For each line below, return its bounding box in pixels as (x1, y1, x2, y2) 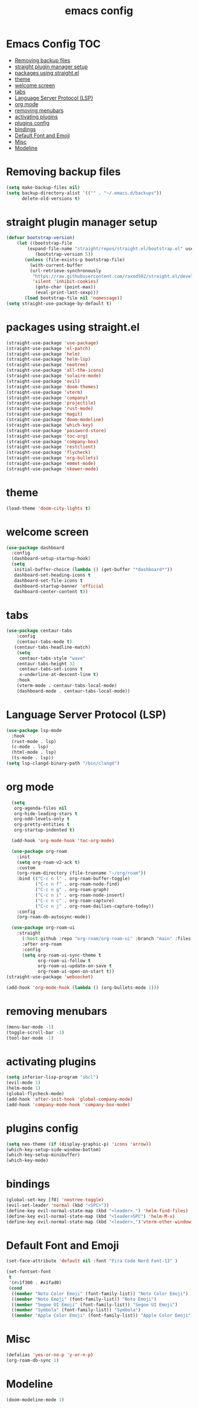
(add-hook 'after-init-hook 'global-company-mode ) (6, 1096, 133, 1102)
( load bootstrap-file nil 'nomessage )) (24, 295, 123, 301)
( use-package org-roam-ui (11, 925, 75, 931)
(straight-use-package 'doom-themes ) (6, 384, 99, 390)
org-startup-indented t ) (14, 827, 75, 833)
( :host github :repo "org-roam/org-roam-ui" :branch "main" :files (21, 936, 192, 942)
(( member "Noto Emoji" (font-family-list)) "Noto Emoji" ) (11, 1296, 157, 1302)
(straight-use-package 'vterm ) (6, 389, 83, 395)
